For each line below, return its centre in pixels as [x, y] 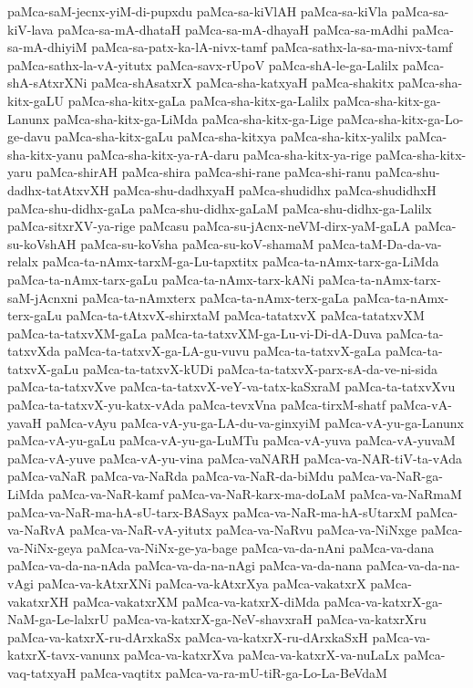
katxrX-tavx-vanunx [64, 655]
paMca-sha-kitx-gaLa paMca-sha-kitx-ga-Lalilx [199, 100]
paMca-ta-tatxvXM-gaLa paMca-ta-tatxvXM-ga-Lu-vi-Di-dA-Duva [195, 333]
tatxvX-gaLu [43, 368]
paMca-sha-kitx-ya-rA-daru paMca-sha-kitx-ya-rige [229, 154]
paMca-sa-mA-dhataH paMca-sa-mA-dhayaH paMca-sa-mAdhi [233, 29]
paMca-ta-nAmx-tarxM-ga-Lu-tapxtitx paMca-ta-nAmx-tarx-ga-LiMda [241, 261]
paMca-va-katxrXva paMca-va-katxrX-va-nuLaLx [262, 655]
